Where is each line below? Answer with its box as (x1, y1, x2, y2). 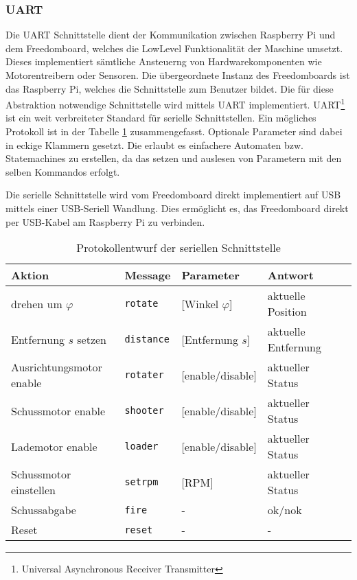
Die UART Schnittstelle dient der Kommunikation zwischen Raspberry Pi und (5, 27, 336, 42)
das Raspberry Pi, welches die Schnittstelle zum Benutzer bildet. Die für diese (5, 81, 334, 95)
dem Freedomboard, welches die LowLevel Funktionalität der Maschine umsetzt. (5, 40, 343, 55)
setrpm (124, 476, 159, 488)
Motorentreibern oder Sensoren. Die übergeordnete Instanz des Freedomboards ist (5, 68, 350, 82)
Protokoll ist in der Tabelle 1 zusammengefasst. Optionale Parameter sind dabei (5, 124, 343, 139)
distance (124, 334, 170, 345)
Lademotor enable (11, 438, 97, 454)
